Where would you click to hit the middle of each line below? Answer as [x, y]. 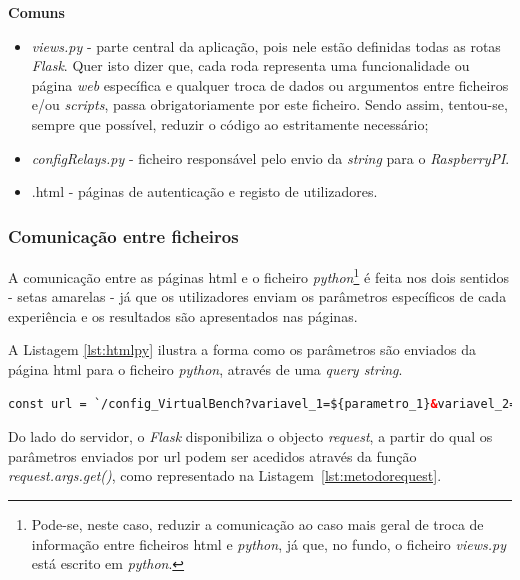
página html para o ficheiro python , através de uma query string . [205, 369]
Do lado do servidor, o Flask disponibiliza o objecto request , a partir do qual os [250, 436]
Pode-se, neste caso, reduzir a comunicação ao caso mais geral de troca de [257, 523]
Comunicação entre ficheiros [123, 235]
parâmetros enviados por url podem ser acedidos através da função [212, 455]
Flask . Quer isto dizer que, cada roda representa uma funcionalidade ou [250, 65]
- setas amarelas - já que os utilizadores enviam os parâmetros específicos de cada [257, 296]
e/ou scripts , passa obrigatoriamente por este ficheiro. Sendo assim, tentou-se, [269, 104]
